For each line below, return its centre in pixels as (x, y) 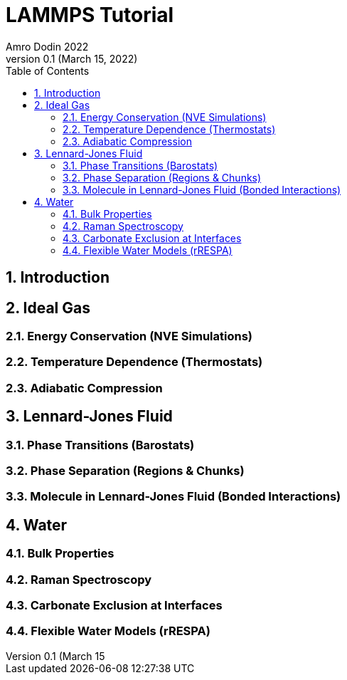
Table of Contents (48, 70)
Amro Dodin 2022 (47, 46)
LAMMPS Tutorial (90, 15)
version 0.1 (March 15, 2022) (72, 58)
